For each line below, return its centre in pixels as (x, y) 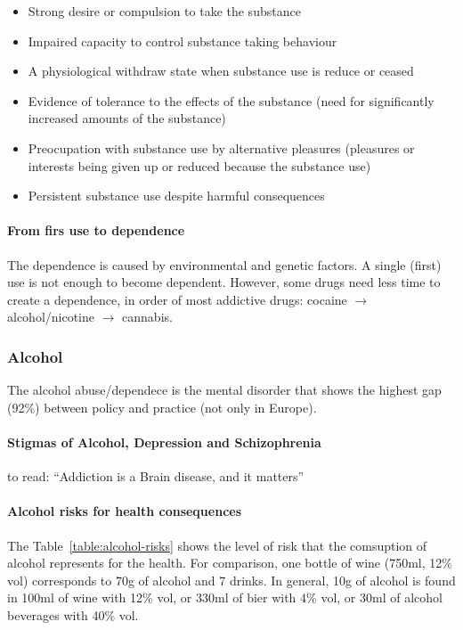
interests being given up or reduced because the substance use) (199, 165)
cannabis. (147, 317)
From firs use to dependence (96, 230)
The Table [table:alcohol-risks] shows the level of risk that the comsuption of (217, 545)
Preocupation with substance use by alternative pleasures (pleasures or (221, 147)
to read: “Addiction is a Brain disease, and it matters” (156, 476)
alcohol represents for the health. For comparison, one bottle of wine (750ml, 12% (230, 563)
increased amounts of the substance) (127, 118)
